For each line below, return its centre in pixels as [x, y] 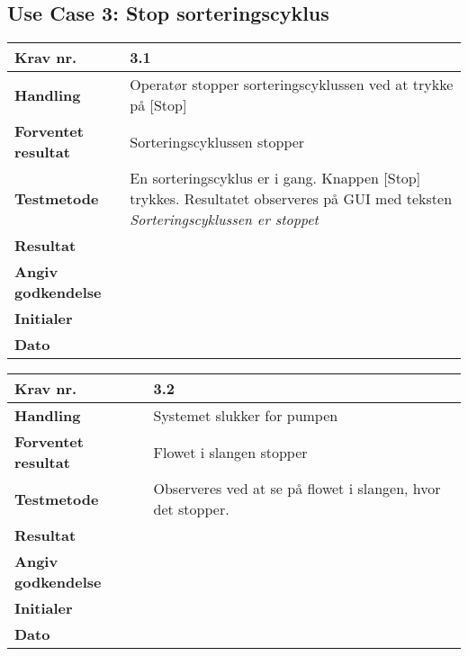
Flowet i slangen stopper [230, 452]
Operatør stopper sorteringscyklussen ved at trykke [292, 85]
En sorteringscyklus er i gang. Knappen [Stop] [275, 178]
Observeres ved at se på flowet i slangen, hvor [297, 489]
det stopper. [191, 509]
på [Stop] [158, 105]
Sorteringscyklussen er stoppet [224, 220]
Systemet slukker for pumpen [246, 416]
